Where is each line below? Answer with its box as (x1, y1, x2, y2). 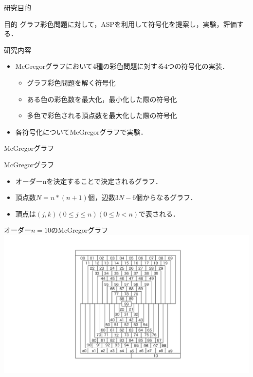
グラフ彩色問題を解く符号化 (27, 77, 116, 87)
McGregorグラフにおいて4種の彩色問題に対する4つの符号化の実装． (15, 61, 229, 71)
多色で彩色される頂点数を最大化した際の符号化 (27, 110, 177, 120)
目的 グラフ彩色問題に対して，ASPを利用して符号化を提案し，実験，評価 (4, 19, 237, 29)
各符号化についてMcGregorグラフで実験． (15, 126, 147, 137)
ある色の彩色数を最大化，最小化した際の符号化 (27, 94, 177, 104)
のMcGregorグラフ (51, 225, 108, 235)
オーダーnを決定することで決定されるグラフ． (15, 176, 162, 186)
